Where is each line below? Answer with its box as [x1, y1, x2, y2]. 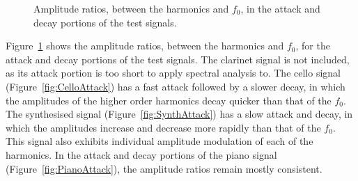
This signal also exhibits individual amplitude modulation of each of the [6, 134, 313, 148]
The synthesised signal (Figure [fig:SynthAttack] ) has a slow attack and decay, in [6, 107, 353, 121]
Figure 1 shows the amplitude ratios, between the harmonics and [6, 38, 284, 53]
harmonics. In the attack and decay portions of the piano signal [6, 147, 277, 162]
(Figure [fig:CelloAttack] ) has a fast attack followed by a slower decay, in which [6, 79, 345, 93]
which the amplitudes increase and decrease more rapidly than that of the [6, 120, 321, 134]
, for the [295, 38, 330, 53]
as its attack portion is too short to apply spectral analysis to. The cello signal [6, 65, 341, 80]
